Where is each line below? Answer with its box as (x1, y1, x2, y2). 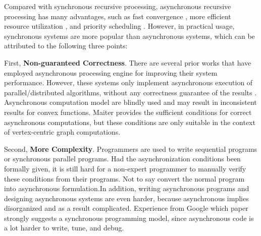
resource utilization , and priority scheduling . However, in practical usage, (4, 21, 235, 31)
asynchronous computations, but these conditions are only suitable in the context (4, 116, 255, 127)
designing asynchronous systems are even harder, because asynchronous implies (4, 193, 249, 203)
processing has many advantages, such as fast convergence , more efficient (4, 11, 231, 21)
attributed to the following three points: (4, 40, 128, 51)
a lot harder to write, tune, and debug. (4, 222, 124, 233)
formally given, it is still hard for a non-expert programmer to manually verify (4, 163, 246, 173)
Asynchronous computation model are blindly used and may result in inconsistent (4, 97, 257, 107)
